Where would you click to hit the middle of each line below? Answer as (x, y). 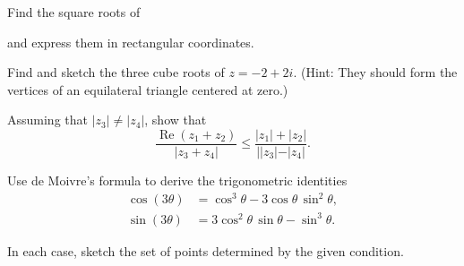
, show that (176, 120)
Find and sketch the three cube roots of (116, 72)
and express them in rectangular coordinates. (131, 42)
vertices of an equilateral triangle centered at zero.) (148, 89)
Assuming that (47, 120)
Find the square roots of (74, 12)
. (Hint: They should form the (375, 72)
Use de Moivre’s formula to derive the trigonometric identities (177, 180)
